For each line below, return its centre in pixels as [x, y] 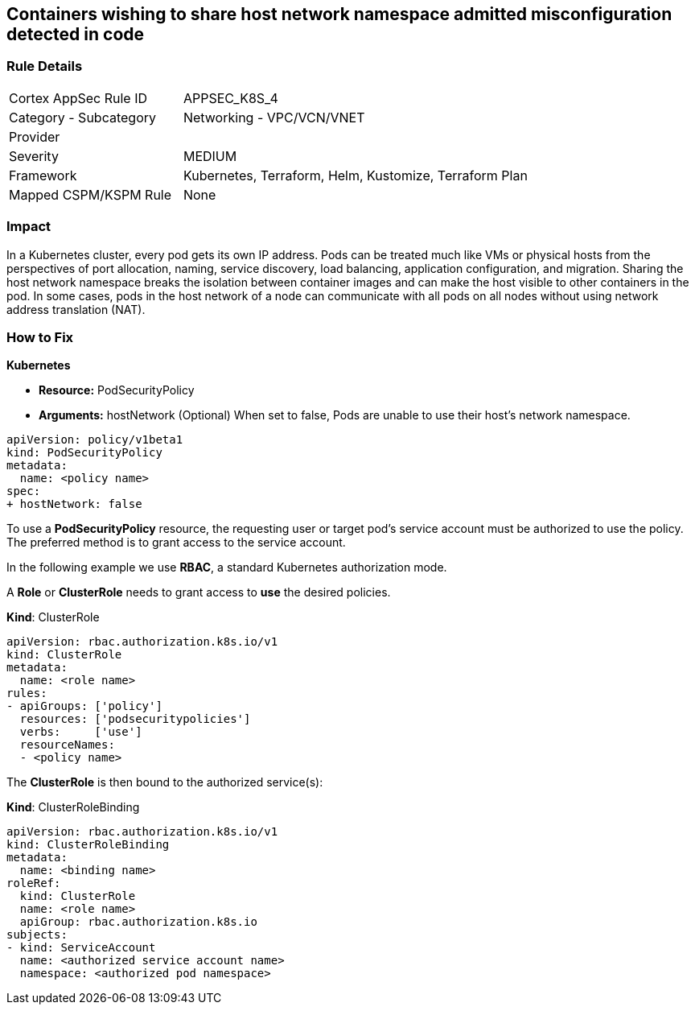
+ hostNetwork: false [74, 504]
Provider [35, 136]
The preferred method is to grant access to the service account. [176, 543]
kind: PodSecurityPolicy [84, 453]
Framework [43, 175]
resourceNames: [67, 745]
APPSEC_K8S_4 [230, 98]
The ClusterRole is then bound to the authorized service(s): [165, 782]
